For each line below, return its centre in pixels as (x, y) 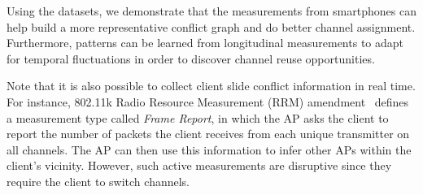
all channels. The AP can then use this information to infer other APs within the (209, 149)
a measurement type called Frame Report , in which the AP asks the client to (198, 117)
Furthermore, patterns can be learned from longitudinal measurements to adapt (205, 43)
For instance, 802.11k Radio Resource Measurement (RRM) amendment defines (208, 101)
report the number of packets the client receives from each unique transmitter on (208, 134)
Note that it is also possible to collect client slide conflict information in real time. (211, 86)
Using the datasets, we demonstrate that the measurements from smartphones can (211, 11)
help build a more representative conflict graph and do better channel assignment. (211, 26)
